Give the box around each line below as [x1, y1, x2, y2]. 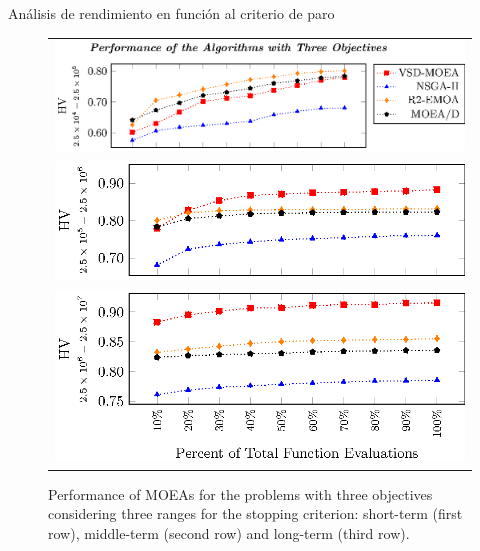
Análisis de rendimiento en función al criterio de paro [8, 3, 335, 23]
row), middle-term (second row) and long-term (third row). [48, 522, 410, 543]
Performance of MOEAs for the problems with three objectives [48, 483, 433, 504]
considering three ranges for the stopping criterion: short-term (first [48, 503, 463, 524]
